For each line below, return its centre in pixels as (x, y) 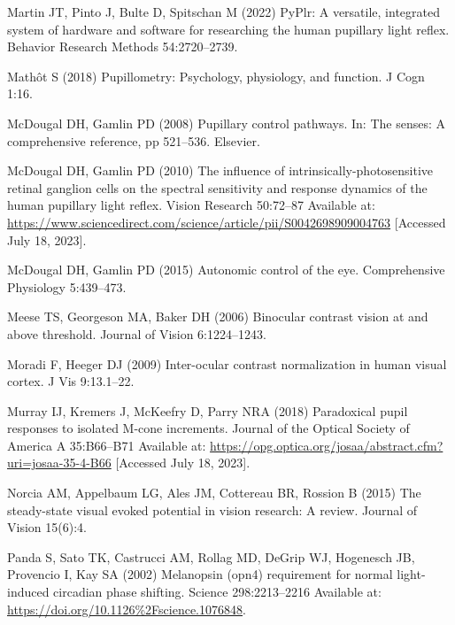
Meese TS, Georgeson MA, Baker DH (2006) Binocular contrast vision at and (218, 316)
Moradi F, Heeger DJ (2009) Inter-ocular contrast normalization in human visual (227, 363)
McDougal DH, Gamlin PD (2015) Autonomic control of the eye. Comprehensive (226, 270)
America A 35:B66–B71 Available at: (107, 445)
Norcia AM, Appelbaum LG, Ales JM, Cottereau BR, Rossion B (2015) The (214, 493)
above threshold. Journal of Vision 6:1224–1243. (137, 333)
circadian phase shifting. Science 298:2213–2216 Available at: (217, 592)
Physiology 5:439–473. (67, 286)
